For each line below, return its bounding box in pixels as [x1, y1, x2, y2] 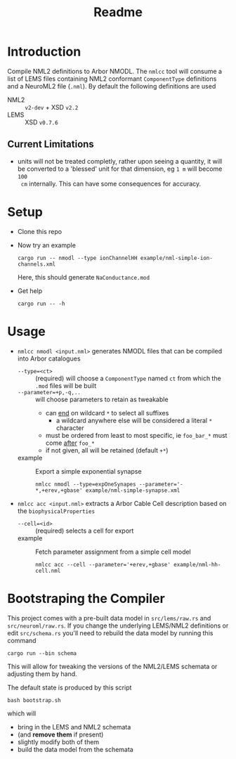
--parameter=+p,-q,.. [17, 389, 81, 396]
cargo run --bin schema [7, 649, 77, 657]
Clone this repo [17, 227, 62, 235]
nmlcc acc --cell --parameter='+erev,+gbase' [34, 561, 171, 568]
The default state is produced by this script [7, 683, 132, 692]
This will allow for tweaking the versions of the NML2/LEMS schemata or [7, 662, 218, 670]
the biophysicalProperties [17, 507, 96, 515]
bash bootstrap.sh [7, 696, 61, 703]
